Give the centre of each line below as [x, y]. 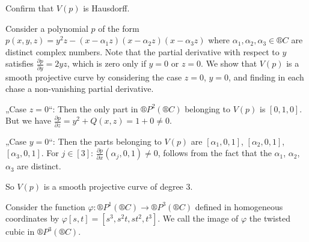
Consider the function [45, 206]
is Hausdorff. [106, 8]
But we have [29, 120]
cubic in [20, 231]
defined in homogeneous [239, 206]
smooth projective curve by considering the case [94, 77]
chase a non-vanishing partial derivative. [80, 89]
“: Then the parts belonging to [105, 141]
